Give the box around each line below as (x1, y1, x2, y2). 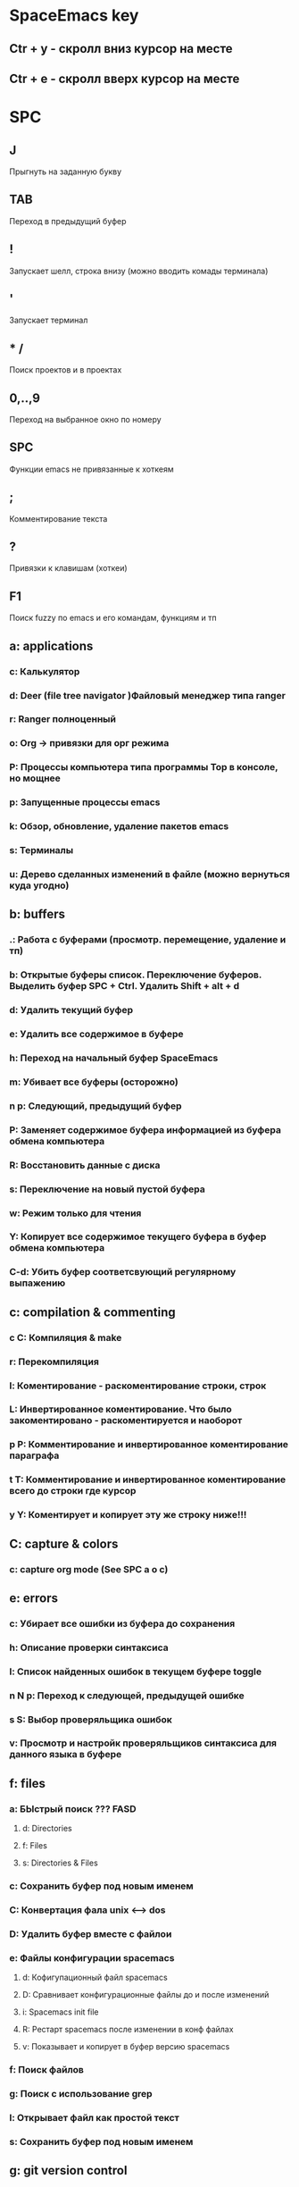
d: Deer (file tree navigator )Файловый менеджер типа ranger (9, 689, 286, 701)
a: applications (9, 638, 94, 653)
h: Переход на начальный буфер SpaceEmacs (9, 1052, 219, 1064)
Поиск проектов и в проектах (9, 364, 122, 375)
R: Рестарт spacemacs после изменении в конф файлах (21, 2024, 234, 2035)
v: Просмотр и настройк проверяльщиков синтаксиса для (9, 1737, 277, 1749)
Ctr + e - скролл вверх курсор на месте (9, 71, 240, 86)
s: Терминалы (9, 844, 74, 857)
